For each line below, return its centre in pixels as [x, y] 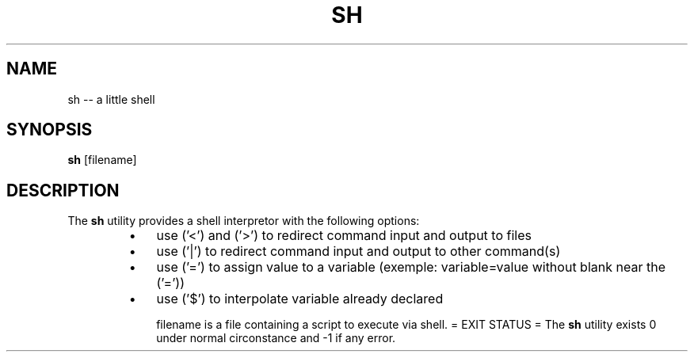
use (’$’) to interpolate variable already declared [300, 299]
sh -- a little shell [111, 99]
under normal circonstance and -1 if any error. [276, 338]
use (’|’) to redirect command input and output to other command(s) [358, 251]
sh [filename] [102, 160]
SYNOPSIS [50, 130]
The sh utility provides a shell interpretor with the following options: [244, 221]
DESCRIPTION [63, 190]
